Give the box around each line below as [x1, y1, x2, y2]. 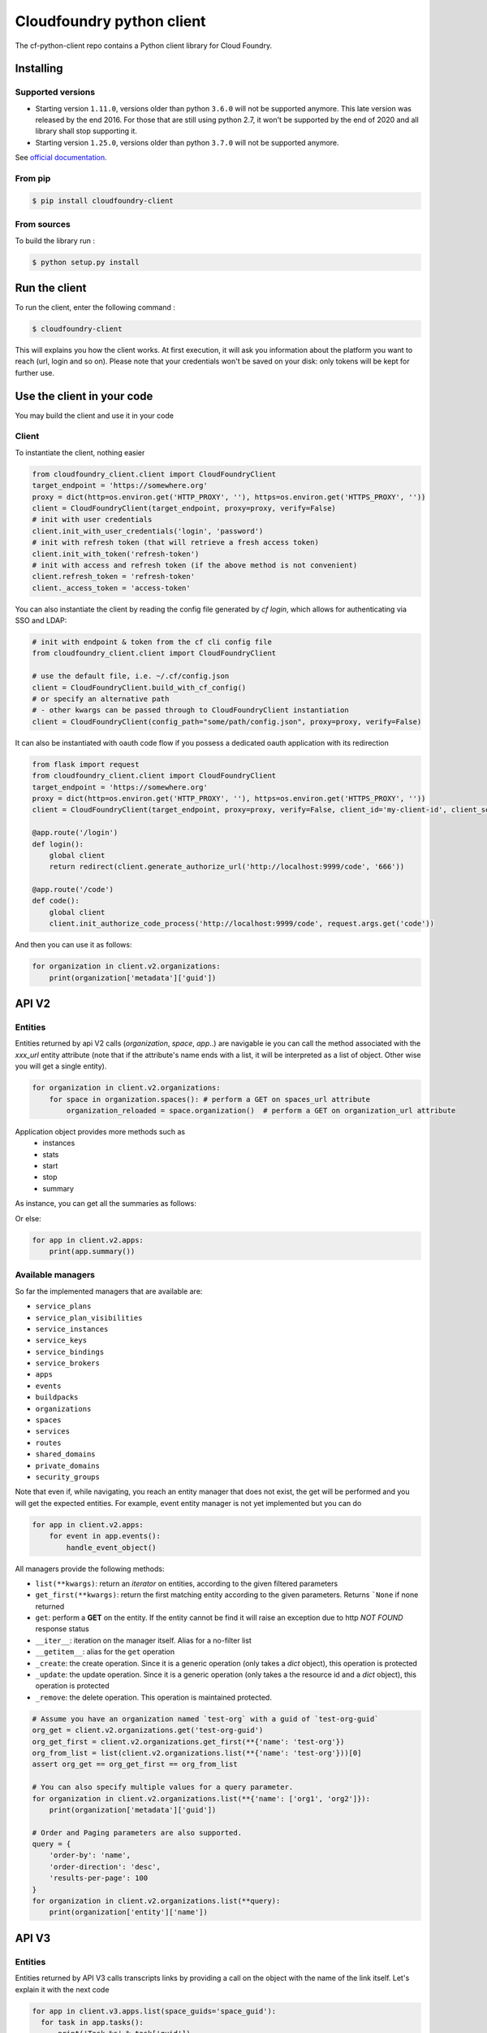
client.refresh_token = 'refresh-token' [32, 572, 195, 581]
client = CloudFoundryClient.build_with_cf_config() [32, 683, 247, 692]
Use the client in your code [15, 389, 153, 403]
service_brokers [35, 1359, 101, 1368]
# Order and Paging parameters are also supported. [32, 1828, 243, 1837]
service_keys [35, 1336, 88, 1345]
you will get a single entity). [15, 1061, 107, 1071]
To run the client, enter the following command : [15, 303, 176, 312]
